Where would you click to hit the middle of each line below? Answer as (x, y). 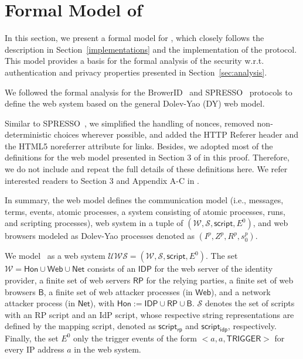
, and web (270, 223)
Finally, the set (32, 338)
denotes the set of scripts (250, 303)
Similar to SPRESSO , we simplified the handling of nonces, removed (130, 123)
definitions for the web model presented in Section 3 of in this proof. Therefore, (147, 157)
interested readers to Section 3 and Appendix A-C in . (102, 180)
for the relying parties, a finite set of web (220, 280)
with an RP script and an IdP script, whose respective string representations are (149, 314)
